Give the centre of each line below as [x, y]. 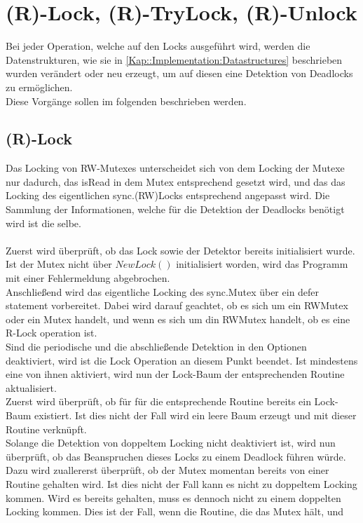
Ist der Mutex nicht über [59, 264]
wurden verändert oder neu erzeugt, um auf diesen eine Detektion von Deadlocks [179, 73]
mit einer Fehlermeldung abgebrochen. [88, 278]
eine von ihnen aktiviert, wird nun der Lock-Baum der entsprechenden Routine [175, 374]
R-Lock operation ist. [52, 333]
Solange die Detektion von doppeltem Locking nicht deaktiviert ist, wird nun [171, 443]
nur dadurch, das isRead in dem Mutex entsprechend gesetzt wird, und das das [176, 181]
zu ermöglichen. [39, 87]
